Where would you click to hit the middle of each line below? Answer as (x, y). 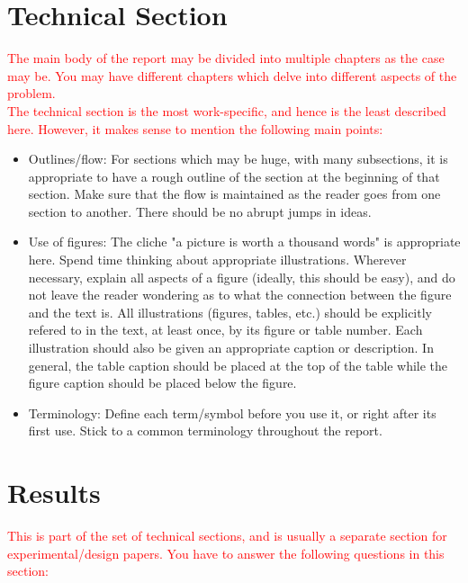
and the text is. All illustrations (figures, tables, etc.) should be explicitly (230, 312)
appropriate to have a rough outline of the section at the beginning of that (234, 176)
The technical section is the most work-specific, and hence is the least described (227, 110)
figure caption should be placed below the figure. (162, 383)
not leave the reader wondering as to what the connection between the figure (240, 295)
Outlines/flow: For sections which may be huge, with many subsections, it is (238, 159)
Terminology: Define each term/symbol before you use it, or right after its (232, 413)
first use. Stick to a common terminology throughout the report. (205, 431)
